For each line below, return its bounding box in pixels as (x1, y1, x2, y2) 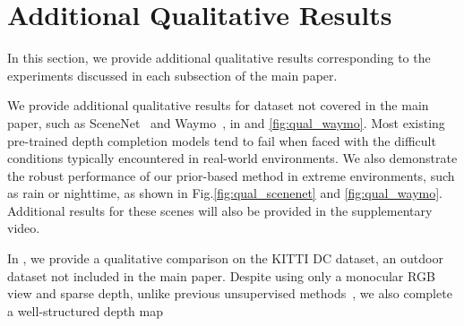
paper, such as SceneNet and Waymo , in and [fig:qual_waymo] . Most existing (7, 113, 445, 132)
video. (7, 219, 40, 237)
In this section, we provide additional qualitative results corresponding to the (7, 48, 431, 67)
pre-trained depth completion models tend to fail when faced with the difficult (7, 131, 436, 150)
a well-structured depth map (7, 301, 163, 320)
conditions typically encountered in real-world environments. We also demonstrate (7, 149, 458, 167)
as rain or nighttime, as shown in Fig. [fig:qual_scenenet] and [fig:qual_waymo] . (7, 184, 443, 202)
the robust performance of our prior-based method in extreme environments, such (7, 166, 455, 184)
